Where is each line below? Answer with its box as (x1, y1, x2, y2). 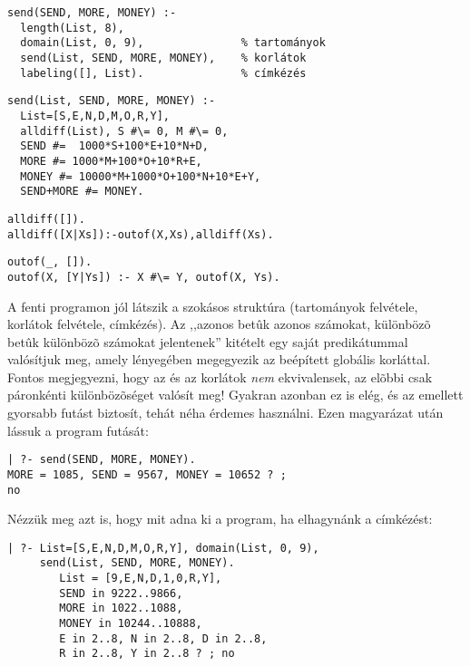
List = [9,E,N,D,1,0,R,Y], (59, 572, 222, 585)
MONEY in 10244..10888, (59, 617, 202, 631)
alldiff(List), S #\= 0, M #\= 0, (20, 124, 229, 138)
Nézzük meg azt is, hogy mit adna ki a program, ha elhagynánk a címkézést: (7, 509, 433, 528)
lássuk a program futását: (7, 420, 149, 439)
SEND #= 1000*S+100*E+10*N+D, (20, 140, 209, 153)
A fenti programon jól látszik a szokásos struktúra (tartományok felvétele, (7, 296, 418, 315)
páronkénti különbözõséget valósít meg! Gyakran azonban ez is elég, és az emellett (7, 385, 464, 404)
